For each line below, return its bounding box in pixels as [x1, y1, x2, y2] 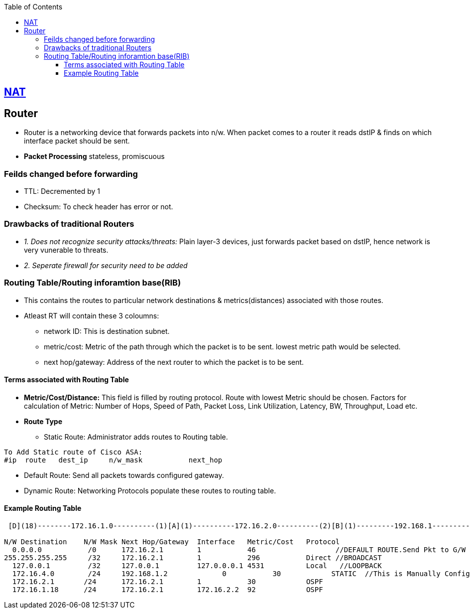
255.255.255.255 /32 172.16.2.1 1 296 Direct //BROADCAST [4, 553, 382, 562]
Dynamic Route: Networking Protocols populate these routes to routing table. [24, 486, 276, 495]
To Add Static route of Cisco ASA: [4, 448, 143, 456]
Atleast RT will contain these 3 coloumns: [24, 311, 159, 320]
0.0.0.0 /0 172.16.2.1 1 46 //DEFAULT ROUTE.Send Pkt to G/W [12, 545, 466, 554]
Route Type [24, 417, 63, 426]
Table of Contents [4, 2, 63, 11]
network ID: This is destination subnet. [44, 326, 170, 335]
